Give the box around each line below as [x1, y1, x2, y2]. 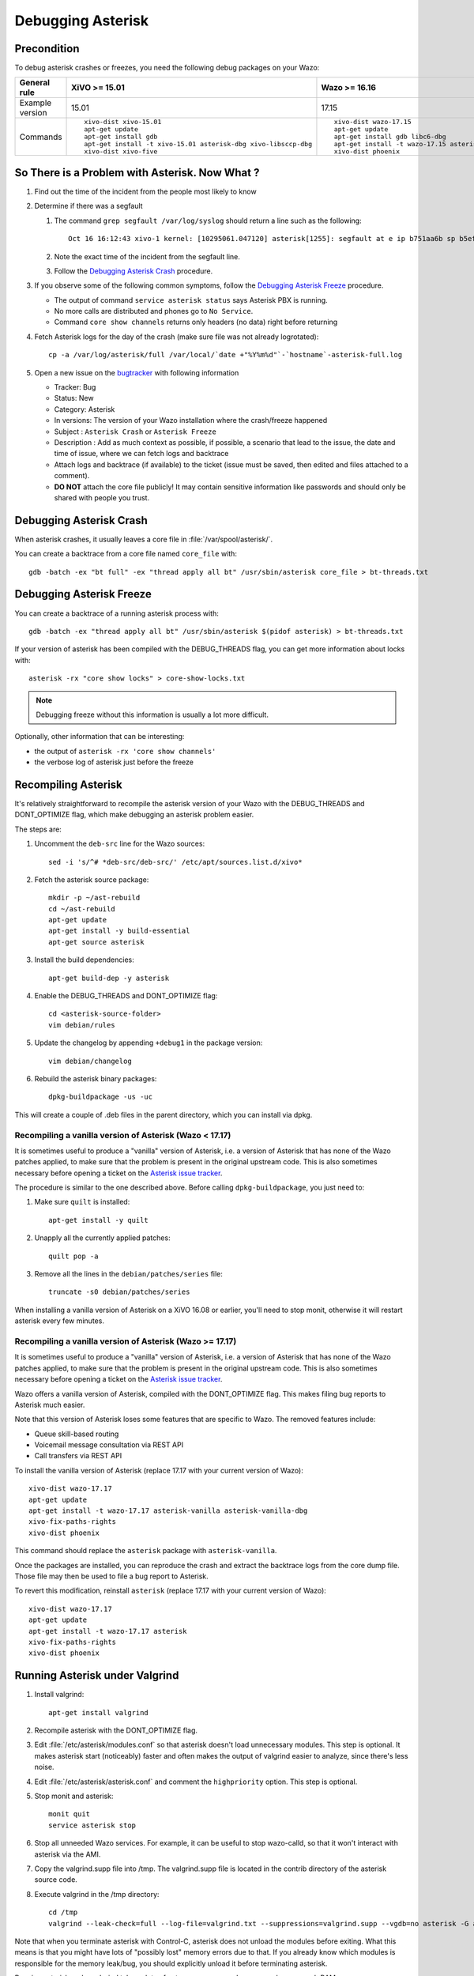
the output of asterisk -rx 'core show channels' [34, 746, 216, 756]
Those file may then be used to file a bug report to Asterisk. [14, 1571, 209, 1581]
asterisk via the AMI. [34, 1850, 101, 1859]
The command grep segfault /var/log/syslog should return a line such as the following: [54, 216, 363, 225]
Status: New [54, 394, 94, 403]
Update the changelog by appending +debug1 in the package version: [34, 1038, 263, 1047]
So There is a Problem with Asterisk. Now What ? [14, 166, 260, 179]
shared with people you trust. [54, 492, 150, 502]
